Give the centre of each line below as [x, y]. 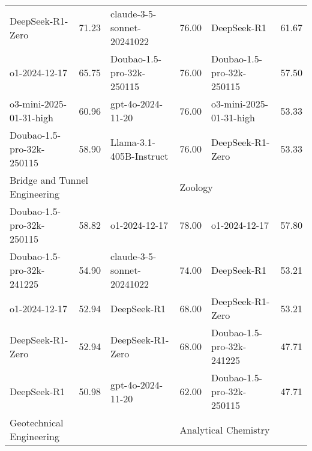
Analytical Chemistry [225, 429]
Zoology [196, 187]
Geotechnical [37, 422]
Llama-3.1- [133, 142]
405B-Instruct [139, 156]
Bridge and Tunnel [49, 180]
